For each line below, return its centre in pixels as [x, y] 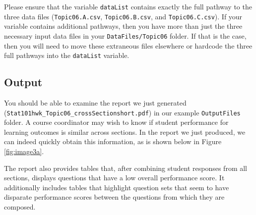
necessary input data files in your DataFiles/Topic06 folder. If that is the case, [125, 35]
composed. [20, 207]
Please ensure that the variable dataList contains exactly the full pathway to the [128, 6]
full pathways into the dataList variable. [67, 55]
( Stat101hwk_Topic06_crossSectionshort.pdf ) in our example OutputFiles [122, 112]
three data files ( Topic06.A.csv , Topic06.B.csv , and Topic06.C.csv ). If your [123, 16]
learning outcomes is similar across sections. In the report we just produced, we [125, 132]
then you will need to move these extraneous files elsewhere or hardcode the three [128, 45]
